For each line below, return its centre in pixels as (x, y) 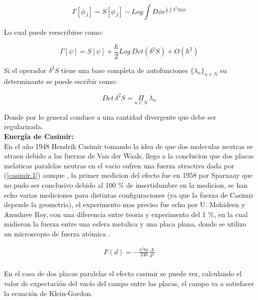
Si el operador (25, 70)
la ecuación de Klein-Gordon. (48, 293)
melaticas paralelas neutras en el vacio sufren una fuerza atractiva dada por (119, 165)
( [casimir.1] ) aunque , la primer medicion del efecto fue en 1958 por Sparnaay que (129, 175)
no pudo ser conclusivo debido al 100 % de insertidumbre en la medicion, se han (126, 185)
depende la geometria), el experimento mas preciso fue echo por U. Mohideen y (125, 204)
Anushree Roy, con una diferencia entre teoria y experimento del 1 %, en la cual (126, 214)
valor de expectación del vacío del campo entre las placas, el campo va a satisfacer (129, 283)
